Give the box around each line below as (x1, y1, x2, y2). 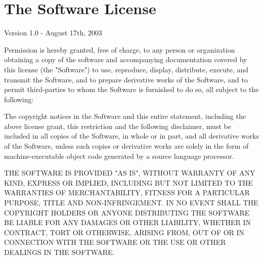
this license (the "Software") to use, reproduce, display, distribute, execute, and (4, 64, 249, 74)
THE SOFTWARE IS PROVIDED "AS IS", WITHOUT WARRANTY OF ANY (4, 167, 255, 178)
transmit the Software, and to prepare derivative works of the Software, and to (4, 74, 248, 84)
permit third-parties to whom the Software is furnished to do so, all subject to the (4, 84, 259, 95)
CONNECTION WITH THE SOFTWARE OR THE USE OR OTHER (4, 237, 226, 247)
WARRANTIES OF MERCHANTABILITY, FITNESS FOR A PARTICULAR (4, 187, 250, 198)
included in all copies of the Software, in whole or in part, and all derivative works (4, 131, 259, 141)
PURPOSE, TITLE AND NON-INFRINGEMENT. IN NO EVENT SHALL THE (4, 197, 258, 208)
